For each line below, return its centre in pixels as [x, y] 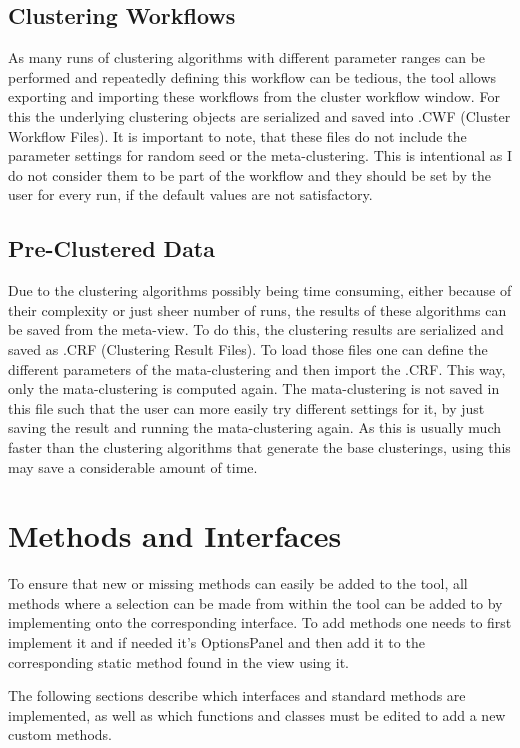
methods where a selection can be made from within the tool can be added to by [255, 602]
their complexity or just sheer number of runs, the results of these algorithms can [257, 309]
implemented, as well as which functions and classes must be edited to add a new [257, 714]
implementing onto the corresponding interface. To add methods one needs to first [260, 622]
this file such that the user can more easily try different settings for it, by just [246, 407]
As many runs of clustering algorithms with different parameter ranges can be [247, 57]
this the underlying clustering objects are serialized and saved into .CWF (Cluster [259, 115]
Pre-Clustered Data [111, 248]
